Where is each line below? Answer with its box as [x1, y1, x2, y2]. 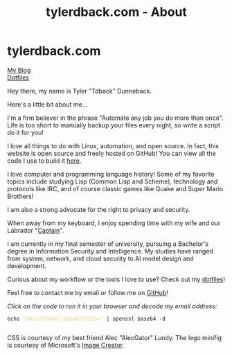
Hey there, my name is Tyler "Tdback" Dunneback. [7, 87, 152, 95]
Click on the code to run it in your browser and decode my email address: [7, 302, 217, 310]
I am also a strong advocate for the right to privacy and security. [7, 205, 190, 213]
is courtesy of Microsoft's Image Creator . [7, 341, 125, 349]
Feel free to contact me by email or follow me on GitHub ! [7, 288, 168, 296]
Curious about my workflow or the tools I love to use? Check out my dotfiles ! [7, 275, 225, 283]
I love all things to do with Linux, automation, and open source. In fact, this [7, 141, 220, 150]
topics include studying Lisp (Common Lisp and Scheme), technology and [7, 177, 218, 186]
